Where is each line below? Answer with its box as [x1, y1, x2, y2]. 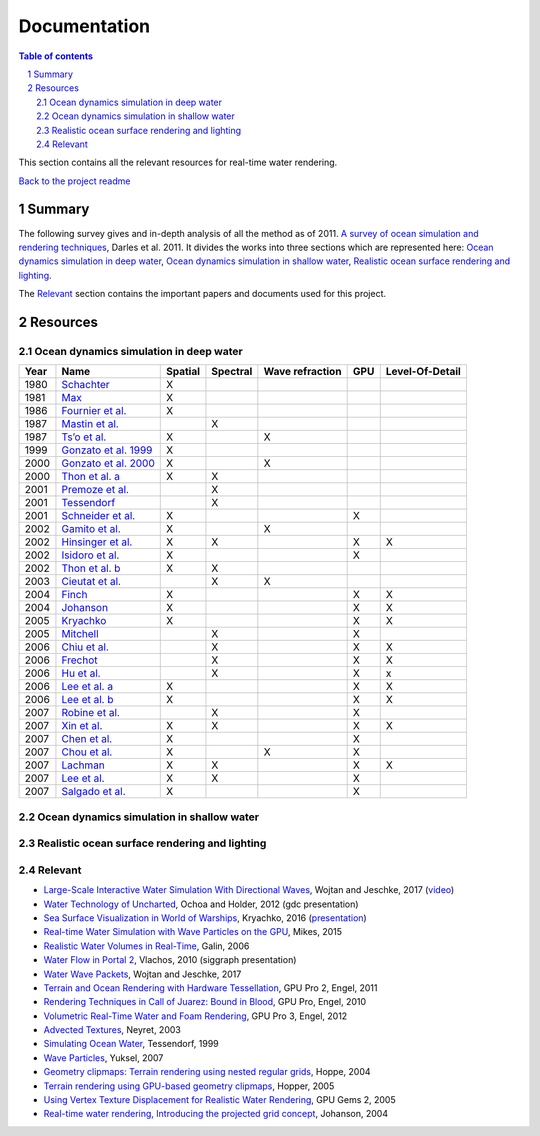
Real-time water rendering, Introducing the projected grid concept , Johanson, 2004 [43, 1108, 389, 1120]
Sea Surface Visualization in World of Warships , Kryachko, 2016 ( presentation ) [43, 911, 367, 924]
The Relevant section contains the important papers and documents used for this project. [18, 288, 387, 300]
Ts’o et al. [61, 430, 107, 444]
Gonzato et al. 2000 [61, 456, 155, 470]
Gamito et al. [61, 522, 121, 536]
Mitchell [61, 627, 99, 641]
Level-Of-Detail [385, 365, 462, 379]
